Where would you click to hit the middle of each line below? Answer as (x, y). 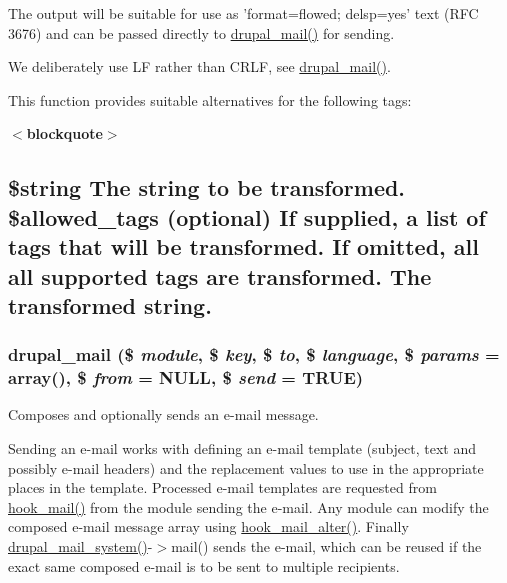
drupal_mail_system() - (80, 546)
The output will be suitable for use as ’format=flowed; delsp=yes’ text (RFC (243, 13)
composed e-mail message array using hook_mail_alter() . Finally (208, 526)
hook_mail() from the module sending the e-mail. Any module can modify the (248, 506)
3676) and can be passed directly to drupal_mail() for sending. (201, 32)
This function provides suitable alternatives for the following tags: (210, 99)
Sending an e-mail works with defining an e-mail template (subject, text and (242, 448)
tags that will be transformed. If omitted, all (243, 246)
